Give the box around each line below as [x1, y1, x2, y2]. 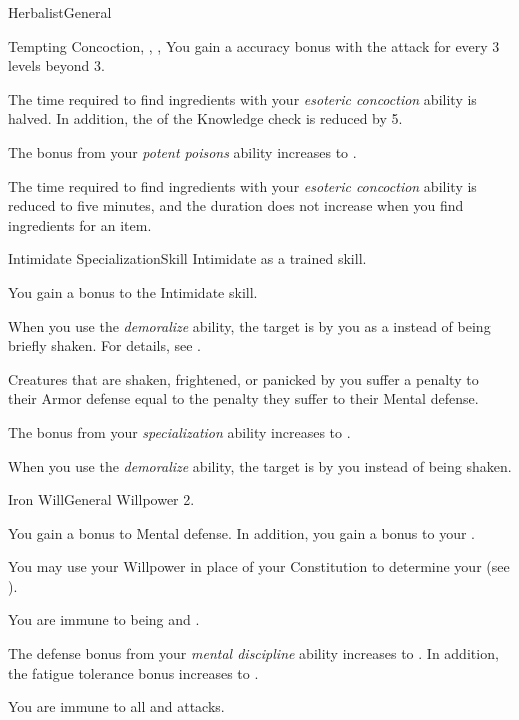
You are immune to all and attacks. [8, 696, 225, 717]
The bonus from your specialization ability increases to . [8, 421, 351, 442]
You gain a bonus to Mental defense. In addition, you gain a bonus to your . [8, 522, 475, 543]
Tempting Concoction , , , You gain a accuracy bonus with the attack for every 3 [8, 35, 500, 56]
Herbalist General [8, 2, 112, 22]
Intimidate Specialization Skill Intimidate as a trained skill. [8, 248, 367, 269]
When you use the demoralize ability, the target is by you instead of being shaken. [8, 455, 512, 476]
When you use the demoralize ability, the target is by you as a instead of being [8, 315, 491, 336]
